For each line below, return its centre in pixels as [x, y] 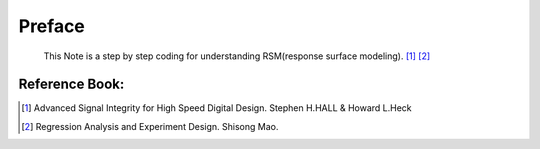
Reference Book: [71, 84]
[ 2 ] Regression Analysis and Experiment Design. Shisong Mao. [150, 126]
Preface [51, 26]
